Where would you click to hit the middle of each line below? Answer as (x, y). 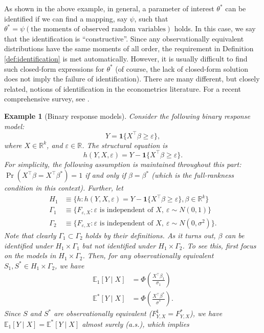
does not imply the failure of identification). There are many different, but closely (132, 79)
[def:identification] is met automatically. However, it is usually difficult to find (126, 58)
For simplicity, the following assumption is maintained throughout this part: (123, 164)
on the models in (30, 255)
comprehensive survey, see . (47, 99)
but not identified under (119, 245)
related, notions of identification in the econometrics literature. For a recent (123, 88)
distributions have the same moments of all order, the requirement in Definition (129, 48)
